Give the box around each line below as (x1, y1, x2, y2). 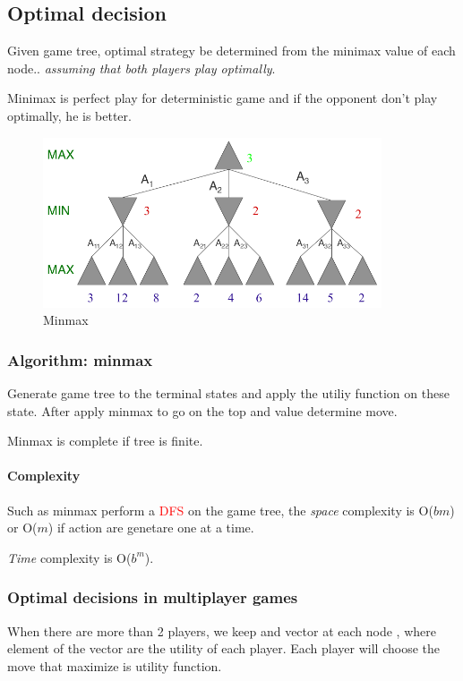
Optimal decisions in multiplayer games (7, 586, 298, 609)
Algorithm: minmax (7, 348, 153, 370)
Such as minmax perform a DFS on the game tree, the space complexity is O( (7, 500, 433, 519)
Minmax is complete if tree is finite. (7, 431, 203, 450)
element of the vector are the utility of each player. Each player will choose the (7, 639, 440, 658)
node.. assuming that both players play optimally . (7, 58, 276, 77)
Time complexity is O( (7, 548, 132, 566)
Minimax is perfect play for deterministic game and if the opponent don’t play (7, 89, 438, 107)
